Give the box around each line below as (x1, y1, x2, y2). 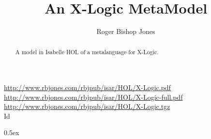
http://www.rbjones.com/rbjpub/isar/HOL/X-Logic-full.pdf (4, 92, 183, 102)
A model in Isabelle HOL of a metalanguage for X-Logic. (15, 47, 159, 56)
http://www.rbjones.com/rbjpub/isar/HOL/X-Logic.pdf (4, 82, 171, 93)
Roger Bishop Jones (96, 26, 155, 36)
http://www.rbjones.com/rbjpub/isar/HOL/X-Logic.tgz (4, 101, 170, 111)
